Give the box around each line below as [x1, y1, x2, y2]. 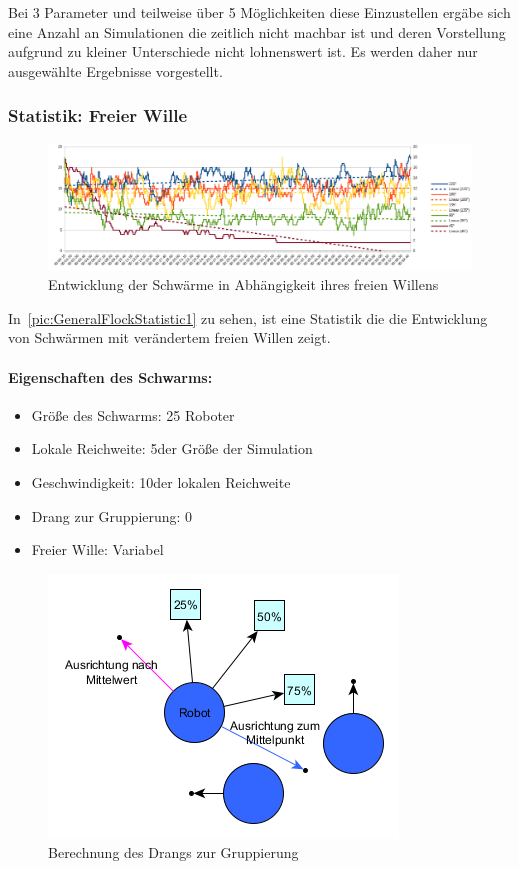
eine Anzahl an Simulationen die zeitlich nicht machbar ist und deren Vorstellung [8, 21, 506, 42]
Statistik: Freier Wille [8, 103, 188, 128]
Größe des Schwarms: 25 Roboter [31, 404, 235, 425]
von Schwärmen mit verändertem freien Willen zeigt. [8, 327, 331, 348]
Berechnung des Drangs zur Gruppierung [48, 842, 299, 863]
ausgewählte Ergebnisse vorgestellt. [8, 60, 223, 81]
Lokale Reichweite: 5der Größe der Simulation [31, 438, 313, 459]
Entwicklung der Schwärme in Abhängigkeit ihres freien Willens [48, 274, 439, 295]
